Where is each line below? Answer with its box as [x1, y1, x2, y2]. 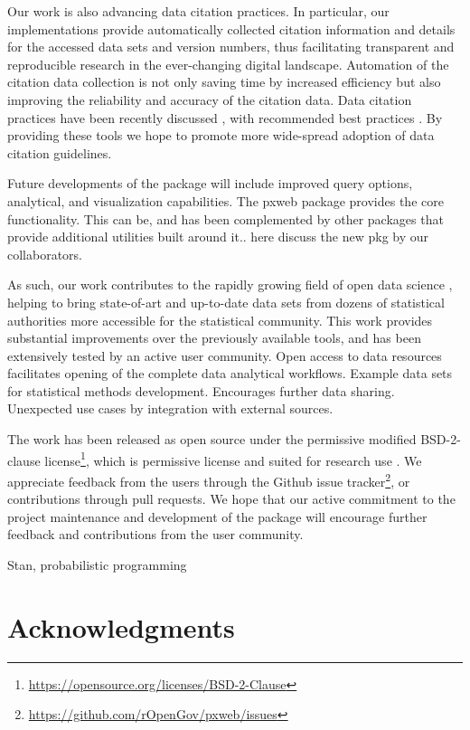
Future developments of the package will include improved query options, [7, 174, 413, 193]
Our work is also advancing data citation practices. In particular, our [7, 2, 390, 20]
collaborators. [7, 244, 83, 263]
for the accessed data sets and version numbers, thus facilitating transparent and [7, 37, 455, 56]
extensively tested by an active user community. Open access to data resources [7, 346, 442, 365]
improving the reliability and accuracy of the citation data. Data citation [7, 90, 412, 109]
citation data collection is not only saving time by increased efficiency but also [7, 72, 441, 91]
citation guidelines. [7, 143, 112, 162]
